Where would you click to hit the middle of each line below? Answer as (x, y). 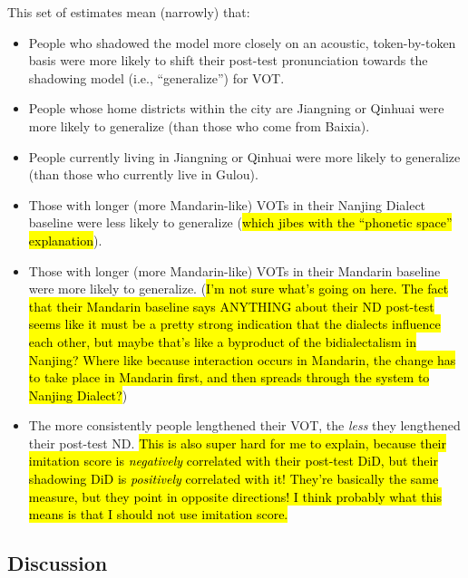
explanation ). (65, 240)
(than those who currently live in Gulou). (143, 174)
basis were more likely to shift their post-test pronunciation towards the (228, 60)
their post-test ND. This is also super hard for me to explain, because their (237, 443)
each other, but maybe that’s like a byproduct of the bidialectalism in (223, 341)
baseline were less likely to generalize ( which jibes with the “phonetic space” (240, 222)
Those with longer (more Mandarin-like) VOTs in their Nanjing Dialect (227, 204)
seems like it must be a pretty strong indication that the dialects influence (234, 324)
